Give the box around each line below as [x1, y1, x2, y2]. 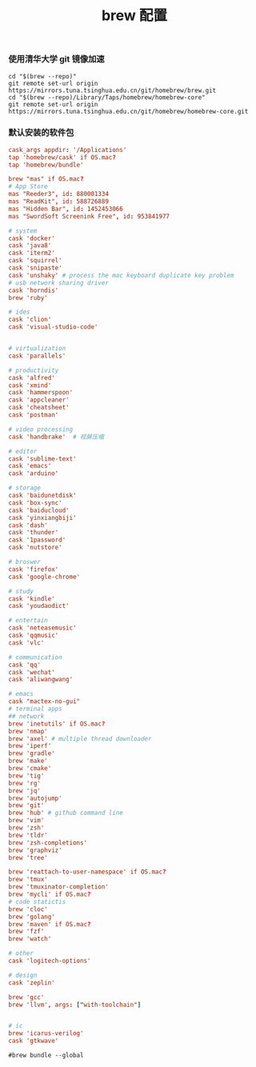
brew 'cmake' [8, 765, 52, 773]
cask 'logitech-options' [8, 957, 91, 965]
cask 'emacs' [8, 462, 52, 470]
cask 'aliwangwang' [8, 676, 74, 684]
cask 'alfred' [8, 374, 56, 382]
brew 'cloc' [8, 905, 48, 913]
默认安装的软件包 [8, 127, 74, 138]
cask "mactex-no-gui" [8, 697, 81, 705]
